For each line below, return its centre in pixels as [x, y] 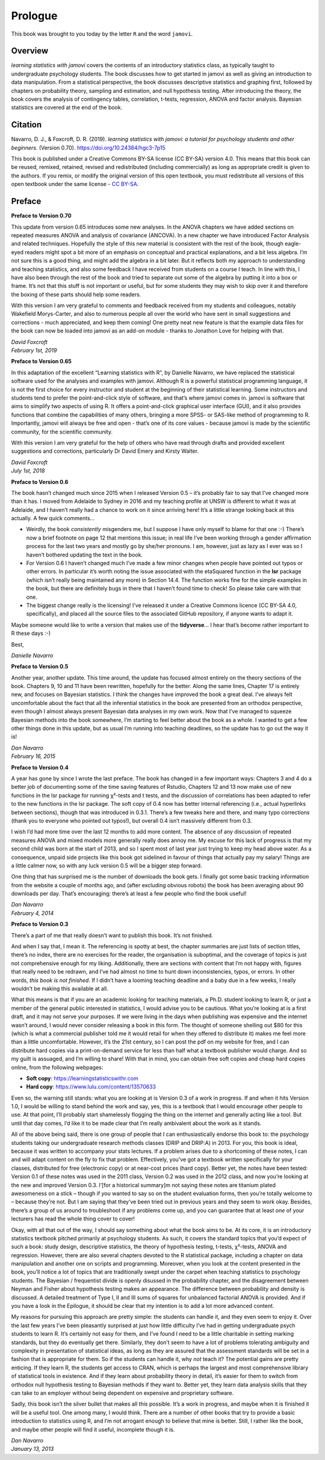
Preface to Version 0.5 [40, 666]
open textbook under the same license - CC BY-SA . [75, 184]
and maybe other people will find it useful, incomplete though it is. [93, 1429]
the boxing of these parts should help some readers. [76, 294]
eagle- [293, 244]
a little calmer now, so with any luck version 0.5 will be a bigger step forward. [107, 865]
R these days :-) [31, 633]
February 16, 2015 [33, 756]
